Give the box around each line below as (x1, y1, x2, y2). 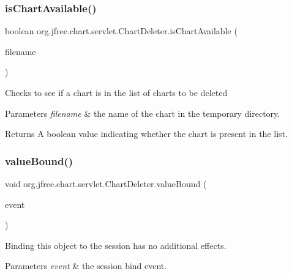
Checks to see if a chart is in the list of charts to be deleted (5, 86, 228, 98)
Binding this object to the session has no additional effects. (5, 239, 226, 251)
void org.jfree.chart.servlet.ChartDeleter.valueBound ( (5, 177, 207, 190)
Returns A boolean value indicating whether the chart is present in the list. (5, 127, 288, 140)
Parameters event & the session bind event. (5, 259, 167, 272)
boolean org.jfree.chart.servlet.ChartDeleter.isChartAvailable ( (5, 24, 238, 37)
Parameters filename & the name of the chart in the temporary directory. (5, 106, 280, 119)
